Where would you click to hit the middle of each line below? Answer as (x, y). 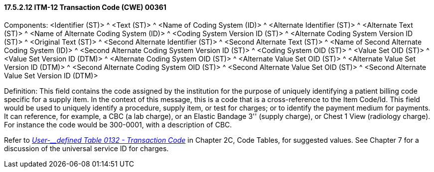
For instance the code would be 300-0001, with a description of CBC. (118, 124)
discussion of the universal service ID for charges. (86, 148)
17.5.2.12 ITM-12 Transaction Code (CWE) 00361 (85, 7)
